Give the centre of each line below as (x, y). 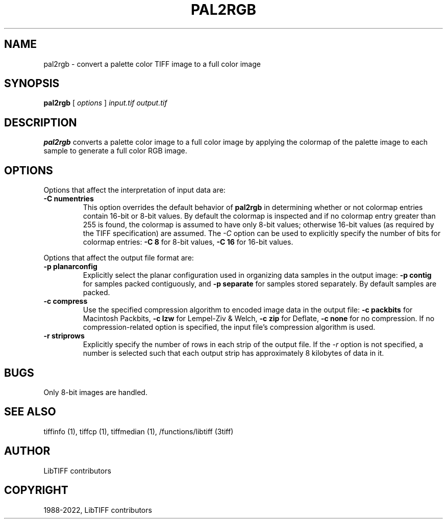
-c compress (66, 301)
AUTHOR (27, 451)
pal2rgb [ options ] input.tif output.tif (105, 103)
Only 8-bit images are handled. (95, 392)
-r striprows (64, 336)
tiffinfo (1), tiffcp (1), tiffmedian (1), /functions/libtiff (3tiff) (139, 431)
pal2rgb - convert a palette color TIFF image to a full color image (152, 64)
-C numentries (69, 199)
